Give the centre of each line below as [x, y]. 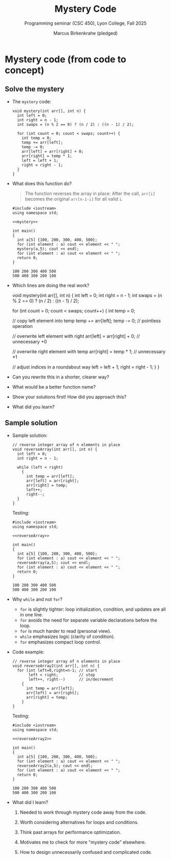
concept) [25, 70]
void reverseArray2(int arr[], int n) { [56, 666]
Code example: [28, 652]
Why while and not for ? [37, 599]
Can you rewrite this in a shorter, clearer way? [61, 377]
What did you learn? [33, 407]
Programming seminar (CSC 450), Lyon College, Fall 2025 [85, 23]
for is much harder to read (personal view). [66, 631]
